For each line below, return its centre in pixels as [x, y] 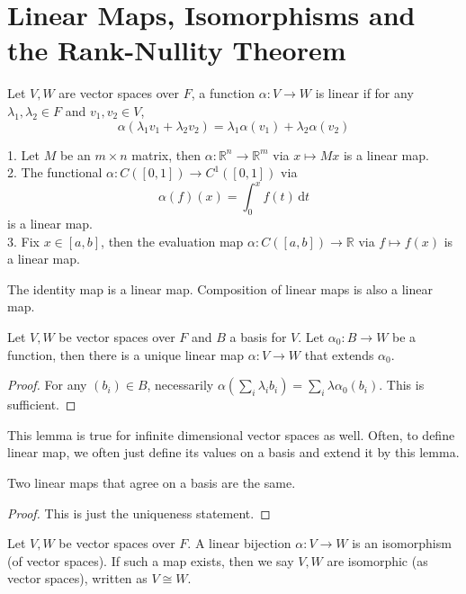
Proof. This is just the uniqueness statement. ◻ [139, 513]
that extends [339, 354]
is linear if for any [364, 93]
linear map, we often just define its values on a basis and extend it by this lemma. [233, 452]
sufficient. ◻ [42, 405]
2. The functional [55, 172]
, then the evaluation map [172, 241]
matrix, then [166, 154]
